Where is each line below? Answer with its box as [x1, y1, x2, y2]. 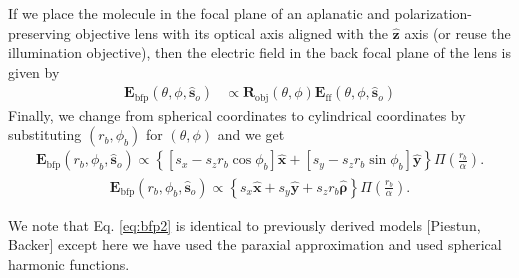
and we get [217, 124, 285, 145]
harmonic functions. [8, 253, 130, 274]
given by [8, 61, 60, 82]
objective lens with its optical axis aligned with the [75, 22, 388, 43]
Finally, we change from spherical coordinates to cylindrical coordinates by [8, 104, 466, 125]
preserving [8, 22, 71, 43]
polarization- [394, 3, 472, 23]
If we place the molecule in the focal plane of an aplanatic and [8, 3, 390, 23]
